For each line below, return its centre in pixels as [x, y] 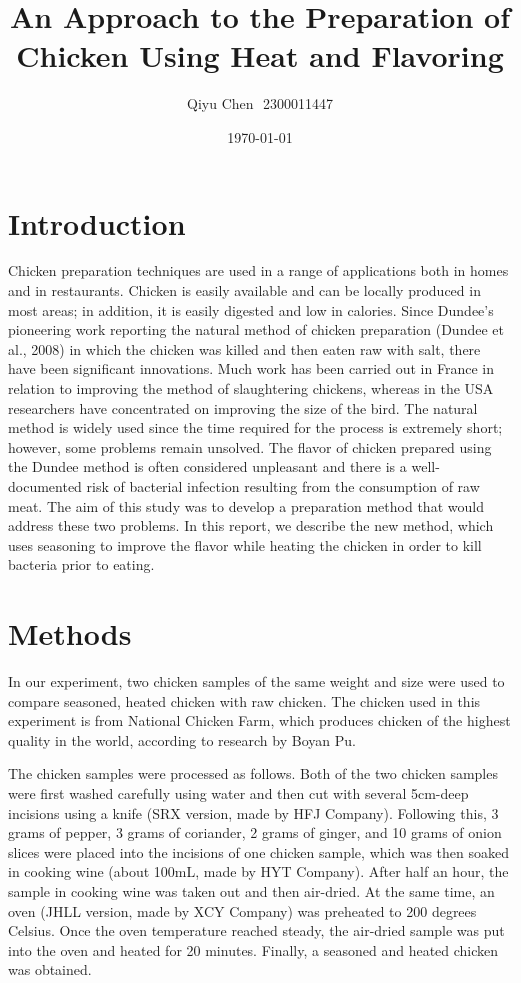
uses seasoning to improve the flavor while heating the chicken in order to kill [245, 544]
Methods [70, 633]
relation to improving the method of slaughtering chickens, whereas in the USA [251, 388]
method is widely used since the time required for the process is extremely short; [255, 427]
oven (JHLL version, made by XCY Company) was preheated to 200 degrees [242, 910]
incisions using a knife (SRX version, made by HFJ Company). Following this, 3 [253, 812]
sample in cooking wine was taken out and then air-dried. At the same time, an [251, 891]
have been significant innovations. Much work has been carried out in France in [251, 368]
